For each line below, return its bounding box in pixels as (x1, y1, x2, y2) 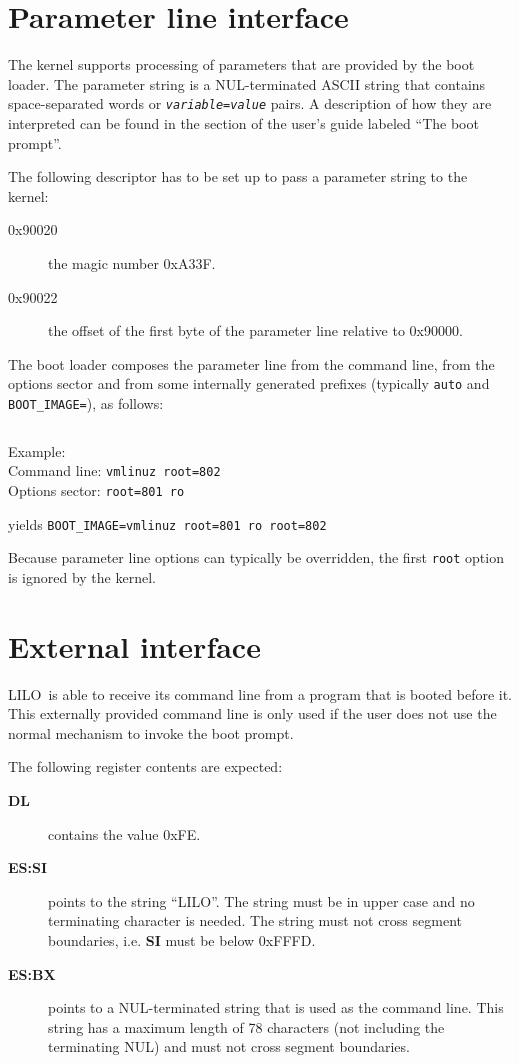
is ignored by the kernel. (8, 566, 156, 587)
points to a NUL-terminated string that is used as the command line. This (48, 997, 504, 1018)
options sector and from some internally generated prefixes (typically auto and (8, 373, 490, 394)
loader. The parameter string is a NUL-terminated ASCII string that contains (8, 73, 486, 94)
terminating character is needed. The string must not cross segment (48, 910, 462, 931)
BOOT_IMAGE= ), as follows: (8, 392, 164, 413)
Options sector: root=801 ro (8, 479, 185, 500)
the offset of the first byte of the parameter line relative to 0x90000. (48, 320, 463, 341)
